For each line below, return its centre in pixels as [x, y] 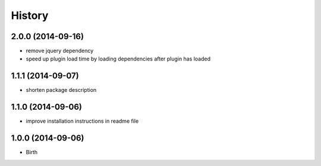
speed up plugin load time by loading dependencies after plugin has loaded [118, 59]
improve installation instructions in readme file [82, 121]
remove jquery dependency [60, 51]
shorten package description [61, 90]
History [30, 15]
